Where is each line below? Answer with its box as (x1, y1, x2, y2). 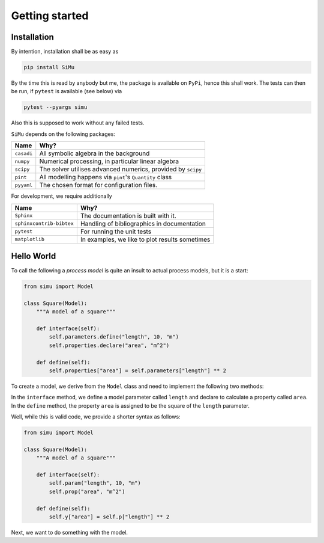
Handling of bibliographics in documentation (80, 219, 206, 228)
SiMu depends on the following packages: (11, 130, 115, 138)
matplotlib (14, 236, 45, 243)
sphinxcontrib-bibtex (14, 220, 74, 227)
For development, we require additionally (11, 192, 112, 200)
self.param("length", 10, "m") (49, 480, 141, 486)
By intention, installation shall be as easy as (11, 48, 119, 55)
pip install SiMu (23, 64, 75, 71)
